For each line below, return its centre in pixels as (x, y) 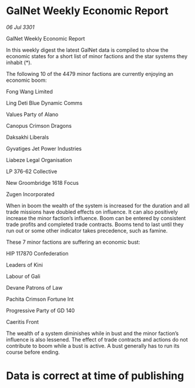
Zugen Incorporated (30, 194)
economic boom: (26, 80)
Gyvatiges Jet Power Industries (44, 148)
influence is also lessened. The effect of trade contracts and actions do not (97, 339)
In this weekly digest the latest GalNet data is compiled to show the (87, 50)
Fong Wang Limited (29, 91)
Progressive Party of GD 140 (41, 310)
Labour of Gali (23, 276)
